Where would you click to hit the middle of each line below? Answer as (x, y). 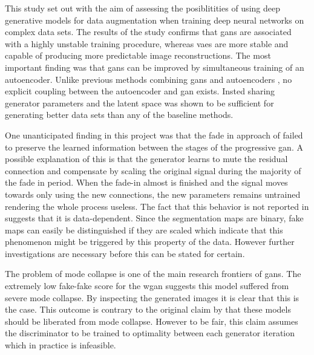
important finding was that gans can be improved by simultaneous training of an (155, 67)
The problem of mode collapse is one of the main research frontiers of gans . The (153, 274)
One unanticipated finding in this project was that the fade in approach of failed (154, 135)
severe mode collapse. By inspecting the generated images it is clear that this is (152, 297)
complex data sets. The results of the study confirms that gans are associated (148, 32)
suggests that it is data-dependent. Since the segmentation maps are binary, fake (154, 218)
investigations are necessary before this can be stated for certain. (125, 253)
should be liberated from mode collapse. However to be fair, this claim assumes (152, 321)
